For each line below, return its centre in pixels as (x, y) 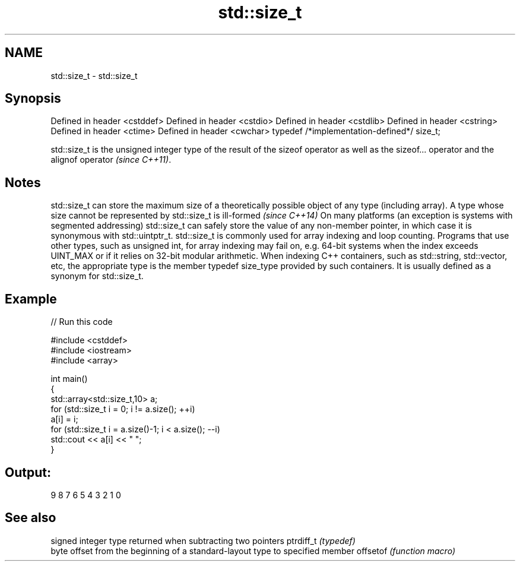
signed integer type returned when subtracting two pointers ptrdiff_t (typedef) (203, 540)
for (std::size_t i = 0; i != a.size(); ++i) (123, 409)
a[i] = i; (64, 419)
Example (31, 299)
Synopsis (33, 99)
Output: (28, 472)
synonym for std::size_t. (97, 276)
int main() (69, 379)
